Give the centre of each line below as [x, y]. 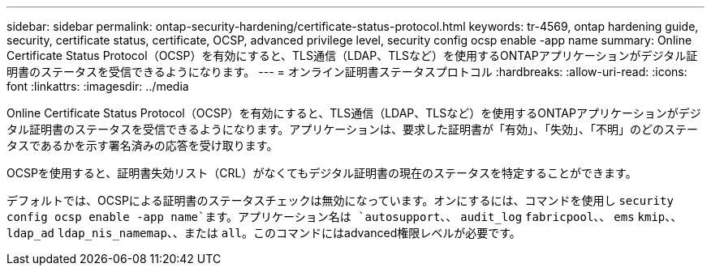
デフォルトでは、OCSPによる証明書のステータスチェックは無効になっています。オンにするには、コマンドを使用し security [340, 200]
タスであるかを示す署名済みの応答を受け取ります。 [142, 145]
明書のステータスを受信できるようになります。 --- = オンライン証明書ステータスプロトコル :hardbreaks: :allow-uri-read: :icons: [347, 72]
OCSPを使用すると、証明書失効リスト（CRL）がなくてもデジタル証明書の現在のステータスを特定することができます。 [322, 173]
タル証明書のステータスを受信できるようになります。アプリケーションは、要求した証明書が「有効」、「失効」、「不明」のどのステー [353, 129]
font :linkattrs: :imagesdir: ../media [98, 86]
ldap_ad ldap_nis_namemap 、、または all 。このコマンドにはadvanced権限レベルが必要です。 [264, 233]
